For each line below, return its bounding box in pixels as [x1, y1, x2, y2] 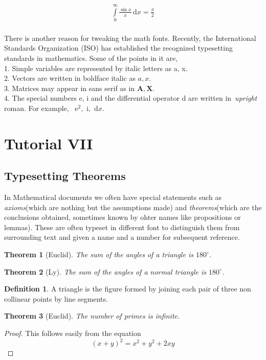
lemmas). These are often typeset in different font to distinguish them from [4, 221, 240, 232]
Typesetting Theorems [4, 168, 126, 184]
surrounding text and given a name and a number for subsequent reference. [4, 232, 240, 242]
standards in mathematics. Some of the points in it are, [4, 52, 178, 63]
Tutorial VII [4, 132, 93, 153]
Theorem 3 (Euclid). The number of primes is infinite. [4, 310, 180, 321]
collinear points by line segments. [4, 293, 108, 304]
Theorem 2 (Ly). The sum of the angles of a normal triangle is [4, 266, 207, 277]
